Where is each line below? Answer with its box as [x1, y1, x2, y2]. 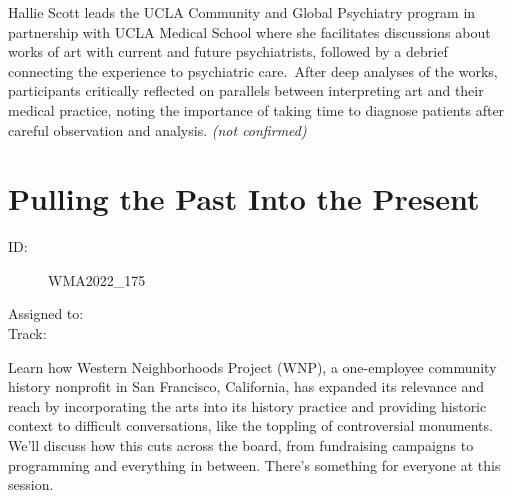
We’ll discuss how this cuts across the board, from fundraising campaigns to [8, 435, 474, 456]
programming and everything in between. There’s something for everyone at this [8, 454, 501, 475]
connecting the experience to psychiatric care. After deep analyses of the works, [8, 60, 498, 81]
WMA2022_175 [48, 269, 146, 290]
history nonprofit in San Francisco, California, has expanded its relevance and [8, 376, 484, 397]
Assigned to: [8, 303, 84, 324]
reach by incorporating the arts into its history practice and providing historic [8, 395, 487, 416]
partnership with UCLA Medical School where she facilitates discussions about [8, 21, 491, 42]
